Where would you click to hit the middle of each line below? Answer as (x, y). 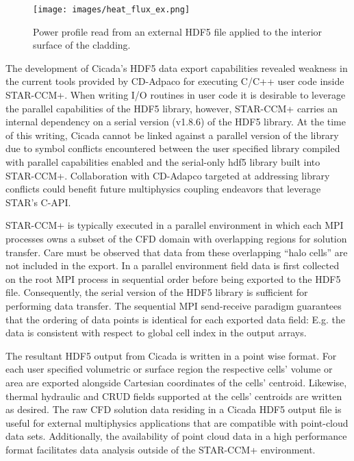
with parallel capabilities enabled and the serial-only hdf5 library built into (163, 162)
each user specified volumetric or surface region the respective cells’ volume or (169, 369)
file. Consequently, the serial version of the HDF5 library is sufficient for (157, 292)
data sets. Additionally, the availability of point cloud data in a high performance (176, 436)
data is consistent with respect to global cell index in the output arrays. (156, 333)
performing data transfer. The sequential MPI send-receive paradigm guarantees (174, 305)
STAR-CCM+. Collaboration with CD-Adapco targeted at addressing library (168, 175)
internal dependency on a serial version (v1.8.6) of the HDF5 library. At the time (176, 122)
